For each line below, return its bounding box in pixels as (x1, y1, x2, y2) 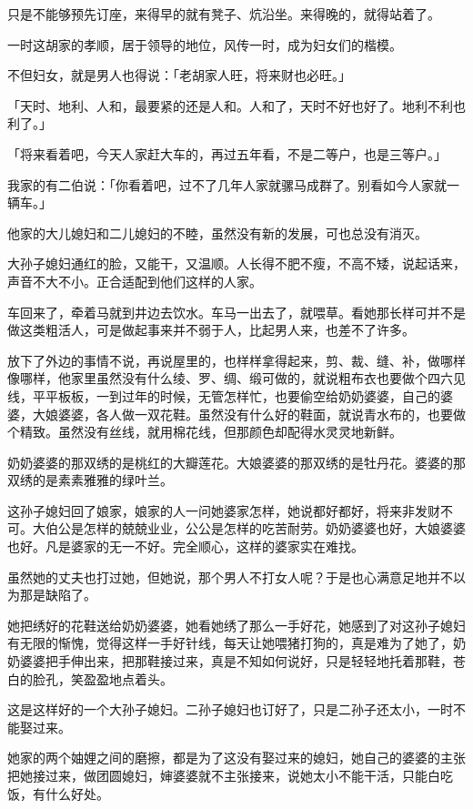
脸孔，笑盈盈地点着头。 (32, 669, 173, 688)
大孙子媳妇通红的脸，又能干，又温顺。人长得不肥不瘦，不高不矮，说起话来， (7, 254, 466, 273)
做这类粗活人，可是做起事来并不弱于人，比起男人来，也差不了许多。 (7, 320, 415, 339)
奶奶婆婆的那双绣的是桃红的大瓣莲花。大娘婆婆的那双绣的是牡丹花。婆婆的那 (7, 452, 466, 471)
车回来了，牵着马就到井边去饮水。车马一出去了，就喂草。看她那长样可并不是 (7, 302, 466, 321)
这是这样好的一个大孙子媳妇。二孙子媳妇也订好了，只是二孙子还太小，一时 (7, 700, 453, 719)
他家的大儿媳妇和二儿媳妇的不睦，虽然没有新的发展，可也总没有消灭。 (7, 223, 428, 242)
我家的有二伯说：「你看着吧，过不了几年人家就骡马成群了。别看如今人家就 (7, 175, 447, 194)
